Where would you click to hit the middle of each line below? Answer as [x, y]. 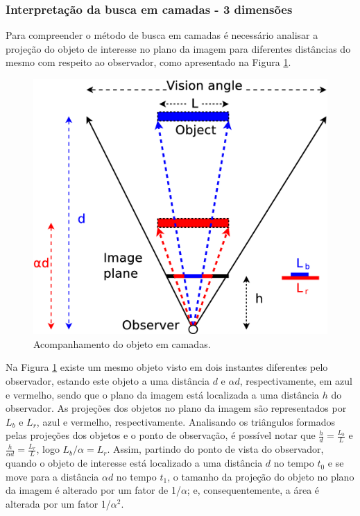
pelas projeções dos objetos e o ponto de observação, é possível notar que [161, 435]
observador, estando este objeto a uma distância [108, 381]
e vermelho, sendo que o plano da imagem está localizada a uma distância [163, 394]
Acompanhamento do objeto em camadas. [122, 343]
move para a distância [52, 476]
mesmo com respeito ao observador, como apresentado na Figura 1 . [148, 62]
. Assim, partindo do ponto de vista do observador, [215, 449]
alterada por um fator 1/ [58, 503]
